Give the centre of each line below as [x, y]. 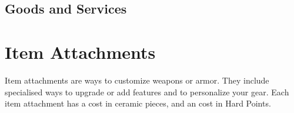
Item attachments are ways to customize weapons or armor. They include [137, 80]
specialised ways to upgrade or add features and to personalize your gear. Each [147, 92]
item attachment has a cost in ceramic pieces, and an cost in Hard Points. [138, 103]
